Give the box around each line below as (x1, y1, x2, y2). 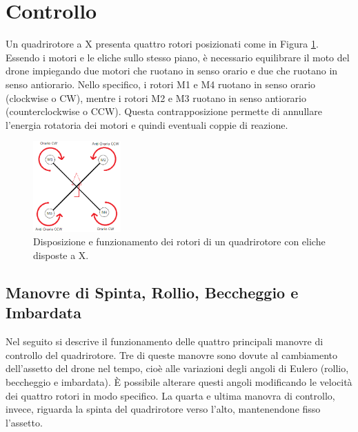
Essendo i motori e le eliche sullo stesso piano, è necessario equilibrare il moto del (6, 50, 350, 64)
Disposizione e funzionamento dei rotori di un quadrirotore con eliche (33, 234, 326, 249)
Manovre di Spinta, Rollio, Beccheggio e (6, 282, 299, 302)
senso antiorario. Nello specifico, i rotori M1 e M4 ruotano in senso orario (6, 76, 316, 91)
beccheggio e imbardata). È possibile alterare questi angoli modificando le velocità (6, 374, 352, 389)
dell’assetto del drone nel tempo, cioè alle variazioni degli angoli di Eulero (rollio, (6, 361, 349, 376)
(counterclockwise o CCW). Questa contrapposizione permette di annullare (6, 104, 322, 119)
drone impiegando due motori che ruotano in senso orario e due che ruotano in (6, 63, 338, 78)
